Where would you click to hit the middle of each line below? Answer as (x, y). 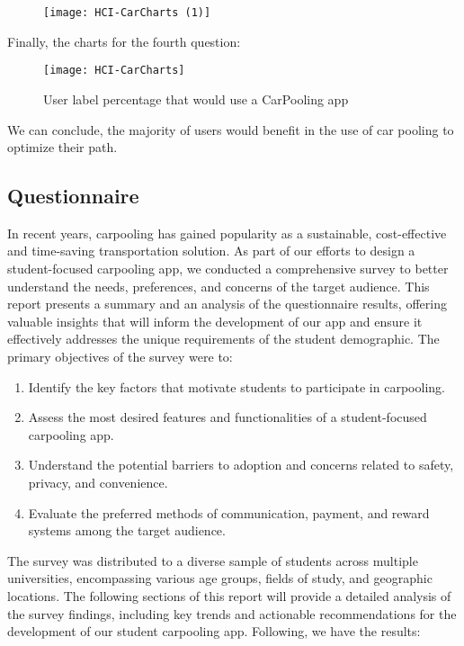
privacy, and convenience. (98, 483)
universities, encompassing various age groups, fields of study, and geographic (220, 578)
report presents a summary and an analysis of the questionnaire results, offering (227, 304)
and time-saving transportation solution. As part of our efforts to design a (211, 251)
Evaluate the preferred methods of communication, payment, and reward (229, 512)
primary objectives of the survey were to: (120, 357)
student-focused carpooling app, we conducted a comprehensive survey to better (228, 269)
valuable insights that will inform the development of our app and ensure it (215, 321)
